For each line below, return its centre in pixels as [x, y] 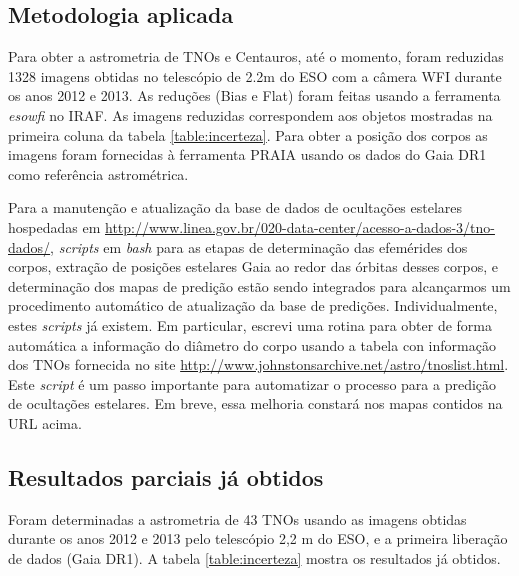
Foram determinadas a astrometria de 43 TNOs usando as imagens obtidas [237, 518]
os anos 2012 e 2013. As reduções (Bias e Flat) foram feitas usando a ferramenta [254, 95]
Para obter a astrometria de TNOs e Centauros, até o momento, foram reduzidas [256, 56]
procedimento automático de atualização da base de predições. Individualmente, [253, 305]
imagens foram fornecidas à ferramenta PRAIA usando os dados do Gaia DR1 [247, 154]
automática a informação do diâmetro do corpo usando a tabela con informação [252, 344]
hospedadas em [54, 226]
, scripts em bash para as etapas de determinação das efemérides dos [259, 246]
